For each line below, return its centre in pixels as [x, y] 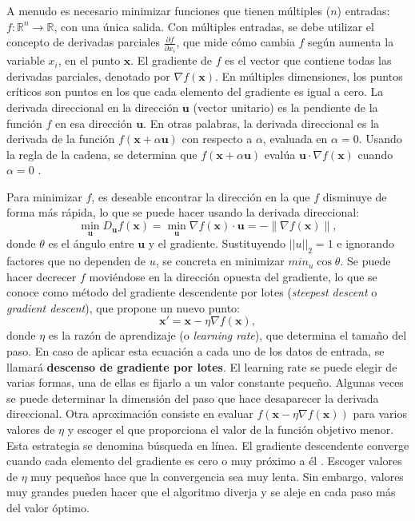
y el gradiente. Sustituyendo [217, 243]
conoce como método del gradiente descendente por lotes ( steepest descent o [192, 292]
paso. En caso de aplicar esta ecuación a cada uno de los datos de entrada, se [196, 351]
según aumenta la [351, 42]
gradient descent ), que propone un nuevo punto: [123, 307]
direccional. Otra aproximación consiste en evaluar [130, 414]
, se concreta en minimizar [220, 261]
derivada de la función [61, 139]
